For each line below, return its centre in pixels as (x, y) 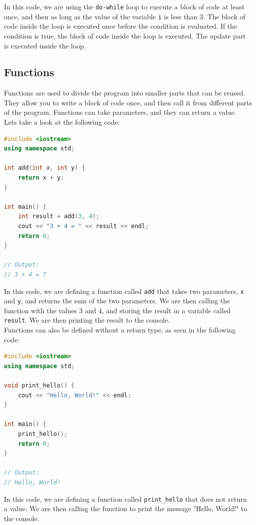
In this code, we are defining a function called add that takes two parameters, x (124, 291)
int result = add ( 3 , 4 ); (59, 216)
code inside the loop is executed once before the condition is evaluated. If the (121, 26)
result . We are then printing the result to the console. (87, 320)
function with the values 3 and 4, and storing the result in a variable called (117, 310)
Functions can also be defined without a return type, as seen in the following (120, 330)
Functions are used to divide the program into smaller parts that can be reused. (125, 93)
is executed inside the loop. (45, 45)
